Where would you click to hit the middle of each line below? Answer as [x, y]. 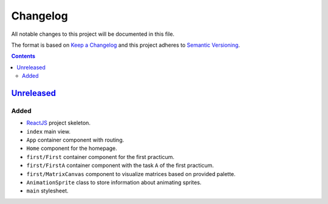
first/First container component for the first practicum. [101, 157]
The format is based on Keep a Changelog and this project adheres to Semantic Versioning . [125, 45]
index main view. [49, 131]
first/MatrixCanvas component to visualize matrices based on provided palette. [131, 174]
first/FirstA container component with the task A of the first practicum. [120, 165]
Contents [23, 56]
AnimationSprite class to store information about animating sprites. [114, 182]
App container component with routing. [75, 140]
